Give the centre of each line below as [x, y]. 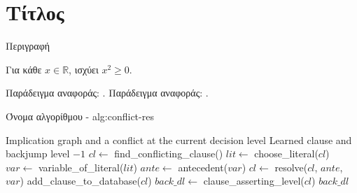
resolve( [291, 167]
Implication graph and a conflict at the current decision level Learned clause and [179, 140]
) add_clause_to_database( [80, 181]
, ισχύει [84, 69]
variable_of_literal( [81, 167]
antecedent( [203, 167]
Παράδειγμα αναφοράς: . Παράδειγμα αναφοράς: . [107, 93]
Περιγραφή [28, 46]
